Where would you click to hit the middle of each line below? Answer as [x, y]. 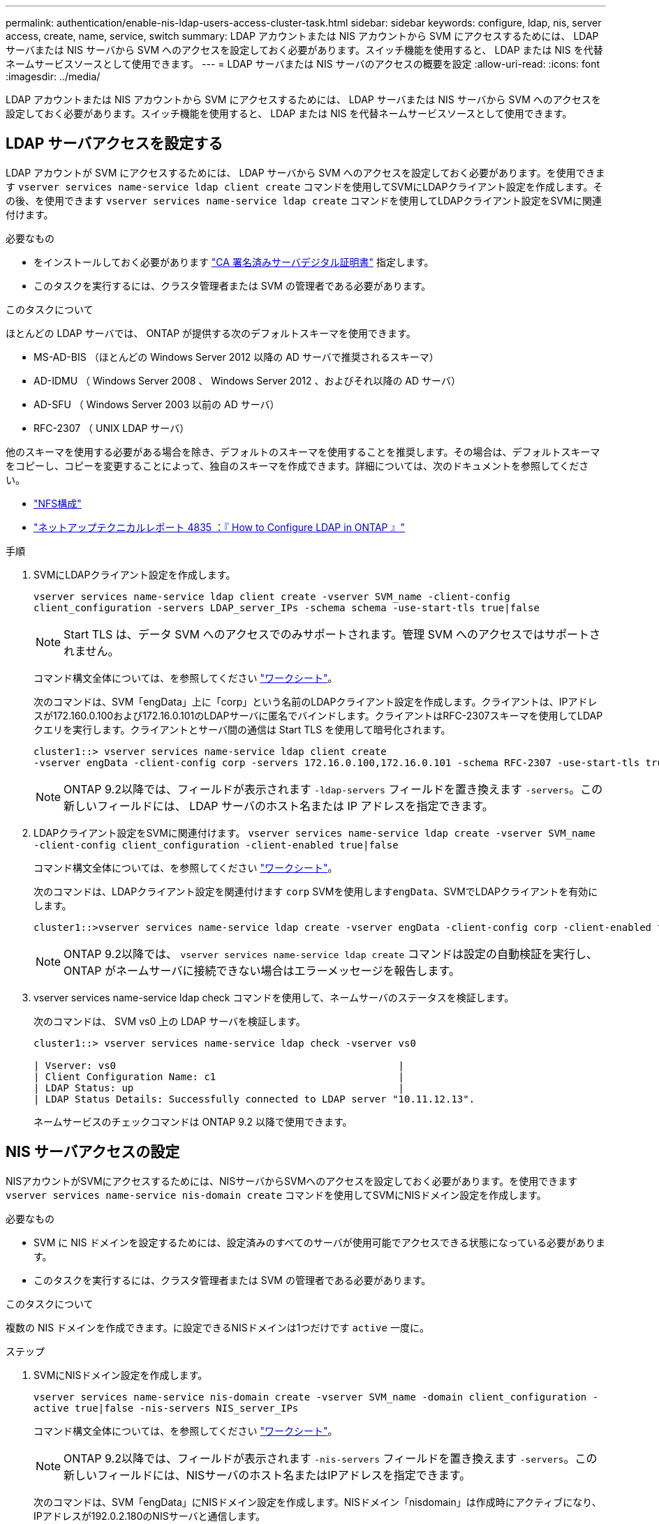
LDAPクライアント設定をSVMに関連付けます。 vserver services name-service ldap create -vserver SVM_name [314, 832]
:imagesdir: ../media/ [53, 76]
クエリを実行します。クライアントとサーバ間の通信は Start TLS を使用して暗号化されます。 [242, 729]
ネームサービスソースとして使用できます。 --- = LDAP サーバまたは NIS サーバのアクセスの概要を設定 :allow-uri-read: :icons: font [303, 64]
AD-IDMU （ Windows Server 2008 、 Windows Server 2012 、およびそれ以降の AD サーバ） [247, 380]
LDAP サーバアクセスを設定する [114, 144]
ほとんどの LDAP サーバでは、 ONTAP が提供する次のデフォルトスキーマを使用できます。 [211, 333]
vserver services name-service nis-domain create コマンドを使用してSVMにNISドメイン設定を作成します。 [276, 1195]
